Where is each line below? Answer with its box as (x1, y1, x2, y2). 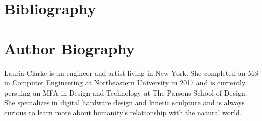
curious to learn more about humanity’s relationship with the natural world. (4, 107, 242, 117)
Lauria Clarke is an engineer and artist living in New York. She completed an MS (4, 67, 258, 78)
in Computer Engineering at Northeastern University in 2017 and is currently (4, 77, 246, 88)
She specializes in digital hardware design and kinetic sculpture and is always (4, 97, 245, 108)
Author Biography (4, 38, 135, 58)
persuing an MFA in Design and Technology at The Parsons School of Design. (4, 87, 247, 98)
